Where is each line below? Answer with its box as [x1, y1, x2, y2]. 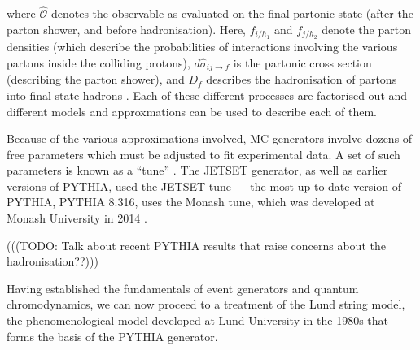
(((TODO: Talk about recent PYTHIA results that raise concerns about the [7, 236, 386, 253]
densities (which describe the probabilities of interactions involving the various [7, 38, 398, 55]
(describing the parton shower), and [7, 71, 185, 88]
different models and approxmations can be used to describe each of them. [7, 102, 378, 119]
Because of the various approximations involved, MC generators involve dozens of [7, 130, 413, 147]
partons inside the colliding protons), [7, 54, 190, 71]
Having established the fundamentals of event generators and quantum [7, 279, 359, 296]
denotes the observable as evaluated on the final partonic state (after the [50, 5, 413, 22]
